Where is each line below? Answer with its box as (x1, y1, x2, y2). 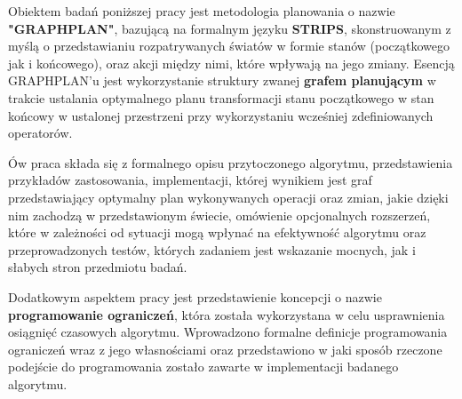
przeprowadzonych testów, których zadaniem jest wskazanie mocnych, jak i (8, 240, 416, 259)
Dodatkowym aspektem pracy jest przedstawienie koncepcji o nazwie (8, 287, 382, 306)
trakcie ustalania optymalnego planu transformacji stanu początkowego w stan (8, 88, 434, 107)
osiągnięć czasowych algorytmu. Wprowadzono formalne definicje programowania (8, 323, 448, 341)
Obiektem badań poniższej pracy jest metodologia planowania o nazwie (8, 2, 395, 20)
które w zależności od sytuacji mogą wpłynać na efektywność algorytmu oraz (8, 223, 426, 242)
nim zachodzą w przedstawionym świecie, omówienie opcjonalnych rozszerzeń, (8, 205, 431, 224)
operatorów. (8, 124, 73, 142)
